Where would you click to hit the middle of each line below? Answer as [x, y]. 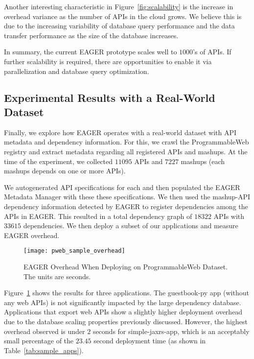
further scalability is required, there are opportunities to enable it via [108, 61]
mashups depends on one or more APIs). [65, 171]
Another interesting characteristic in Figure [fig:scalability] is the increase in [119, 6]
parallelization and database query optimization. [77, 71]
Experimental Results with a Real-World [110, 97]
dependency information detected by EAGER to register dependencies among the [126, 206]
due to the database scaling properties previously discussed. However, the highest [126, 321]
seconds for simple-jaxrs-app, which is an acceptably [171, 331]
